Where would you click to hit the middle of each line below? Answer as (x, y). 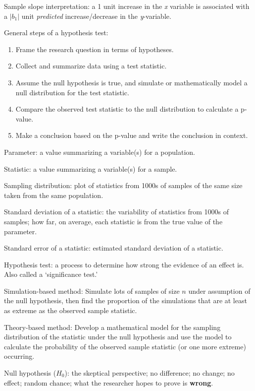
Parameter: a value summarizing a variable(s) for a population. (100, 152)
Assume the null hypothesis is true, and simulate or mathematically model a (131, 82)
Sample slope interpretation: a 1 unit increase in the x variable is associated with (127, 6)
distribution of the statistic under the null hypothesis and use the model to (118, 337)
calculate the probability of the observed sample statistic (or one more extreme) (125, 346)
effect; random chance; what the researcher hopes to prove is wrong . (109, 382)
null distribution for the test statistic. (72, 92)
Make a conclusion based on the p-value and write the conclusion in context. (132, 135)
